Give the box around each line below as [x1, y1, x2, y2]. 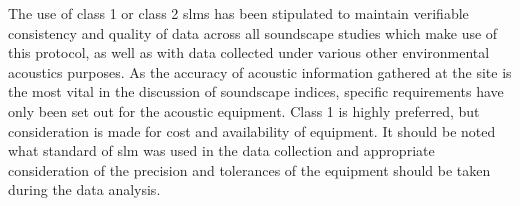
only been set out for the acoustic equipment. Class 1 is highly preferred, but [8, 100, 480, 121]
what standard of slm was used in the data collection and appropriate [8, 140, 435, 161]
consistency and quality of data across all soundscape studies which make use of [8, 22, 498, 43]
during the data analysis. [8, 179, 161, 200]
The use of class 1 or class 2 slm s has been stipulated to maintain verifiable [8, 3, 469, 23]
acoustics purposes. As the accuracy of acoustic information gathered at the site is [8, 61, 512, 82]
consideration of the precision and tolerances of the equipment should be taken [8, 159, 491, 180]
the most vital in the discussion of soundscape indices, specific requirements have [8, 81, 504, 102]
